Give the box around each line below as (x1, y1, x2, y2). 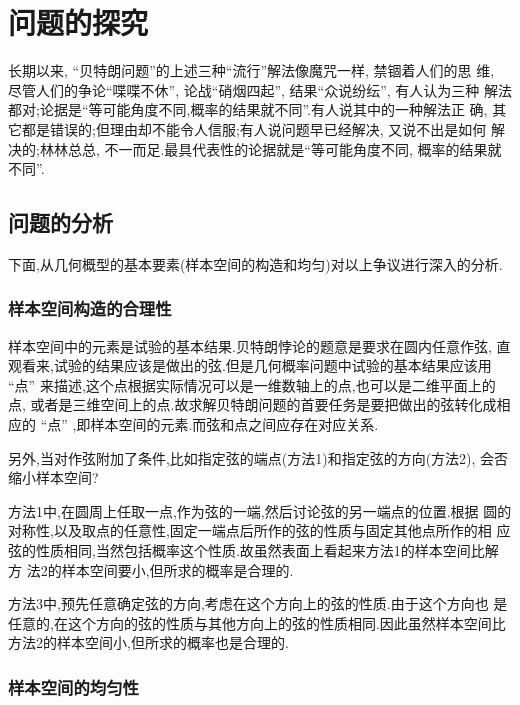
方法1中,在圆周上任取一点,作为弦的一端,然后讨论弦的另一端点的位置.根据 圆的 (8, 500, 512, 521)
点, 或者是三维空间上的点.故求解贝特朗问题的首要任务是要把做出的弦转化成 (8, 394, 497, 415)
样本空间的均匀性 (8, 674, 139, 699)
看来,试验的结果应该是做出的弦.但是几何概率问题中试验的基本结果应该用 (21, 355, 492, 376)
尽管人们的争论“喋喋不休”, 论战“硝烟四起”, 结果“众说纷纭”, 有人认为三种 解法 (8, 79, 512, 100)
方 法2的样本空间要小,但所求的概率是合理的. (8, 559, 294, 580)
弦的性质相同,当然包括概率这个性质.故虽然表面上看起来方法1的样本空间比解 (8, 540, 499, 561)
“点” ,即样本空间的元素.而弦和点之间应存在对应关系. (40, 414, 379, 435)
